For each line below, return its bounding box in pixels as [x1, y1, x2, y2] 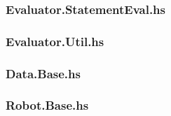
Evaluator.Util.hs [6, 32, 104, 50]
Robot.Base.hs [6, 96, 89, 114]
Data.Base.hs [6, 64, 81, 82]
